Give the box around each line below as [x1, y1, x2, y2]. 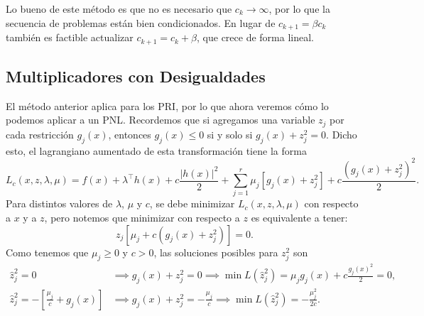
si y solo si [207, 126, 253, 141]
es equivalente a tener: [251, 210, 348, 224]
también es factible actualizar [6, 30, 134, 45]
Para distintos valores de [6, 196, 113, 211]
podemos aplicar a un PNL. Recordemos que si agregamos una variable [6, 112, 315, 127]
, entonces [108, 126, 151, 141]
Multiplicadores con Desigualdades [6, 65, 266, 87]
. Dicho [326, 126, 357, 141]
